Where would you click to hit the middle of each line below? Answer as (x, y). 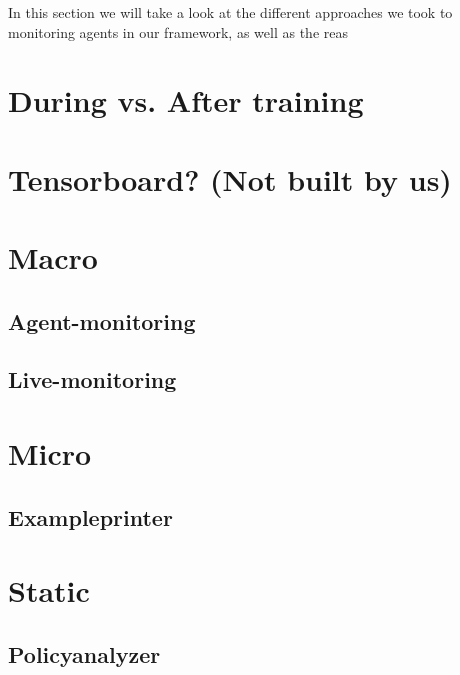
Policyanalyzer (84, 653)
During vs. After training (186, 100)
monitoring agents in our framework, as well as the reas (178, 31)
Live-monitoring (92, 379)
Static (49, 590)
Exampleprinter (90, 516)
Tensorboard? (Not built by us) (230, 178)
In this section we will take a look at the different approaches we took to (230, 12)
